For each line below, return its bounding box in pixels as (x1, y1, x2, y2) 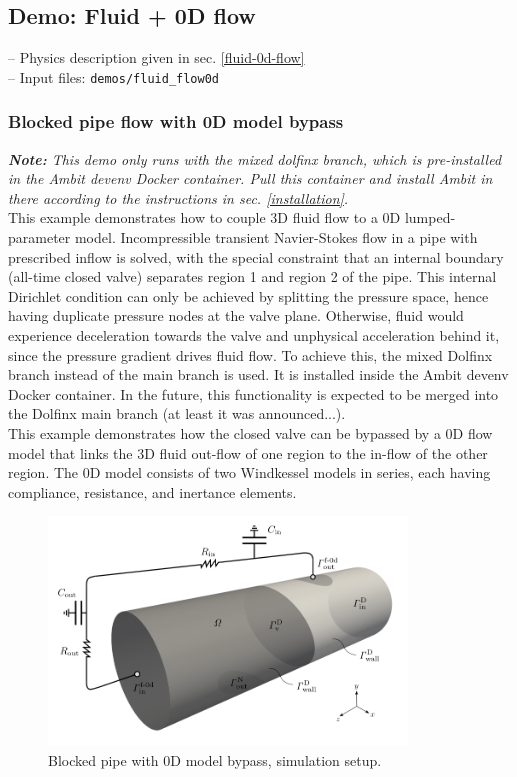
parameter (8, 227, 71, 248)
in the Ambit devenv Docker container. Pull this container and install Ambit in (8, 168, 493, 189)
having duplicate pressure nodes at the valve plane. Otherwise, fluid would (8, 305, 464, 326)
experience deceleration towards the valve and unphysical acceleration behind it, (8, 325, 500, 346)
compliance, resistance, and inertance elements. (8, 481, 297, 502)
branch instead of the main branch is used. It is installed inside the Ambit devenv (8, 364, 509, 385)
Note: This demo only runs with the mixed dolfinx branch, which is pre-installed (8, 148, 502, 169)
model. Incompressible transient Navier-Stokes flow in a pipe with (74, 227, 478, 248)
